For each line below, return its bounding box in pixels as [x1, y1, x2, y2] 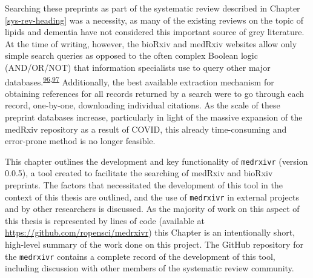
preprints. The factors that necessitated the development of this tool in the [5, 179, 283, 191]
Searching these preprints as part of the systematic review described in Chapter [5, 2, 300, 14]
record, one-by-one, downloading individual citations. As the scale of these [5, 99, 280, 111]
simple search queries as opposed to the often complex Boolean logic [5, 49, 258, 62]
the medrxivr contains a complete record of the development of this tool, [5, 250, 275, 262]
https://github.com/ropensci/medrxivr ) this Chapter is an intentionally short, [5, 226, 295, 239]
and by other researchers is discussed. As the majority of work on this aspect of [5, 202, 300, 215]
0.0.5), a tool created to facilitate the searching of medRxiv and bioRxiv [5, 167, 273, 179]
